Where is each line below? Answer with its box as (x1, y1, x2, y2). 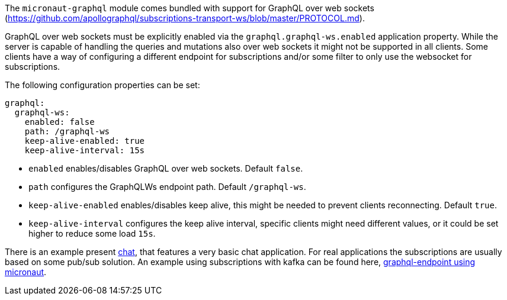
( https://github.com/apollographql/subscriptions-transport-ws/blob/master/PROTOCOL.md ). (5, 13, 365, 23)
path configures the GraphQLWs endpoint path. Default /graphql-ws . (28, 182, 306, 192)
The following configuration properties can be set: (5, 80, 200, 90)
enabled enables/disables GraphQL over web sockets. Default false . (28, 163, 303, 173)
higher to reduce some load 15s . (28, 228, 156, 238)
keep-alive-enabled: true (24, 136, 145, 146)
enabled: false (24, 117, 95, 127)
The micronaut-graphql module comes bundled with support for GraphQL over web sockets (5, 3, 374, 13)
